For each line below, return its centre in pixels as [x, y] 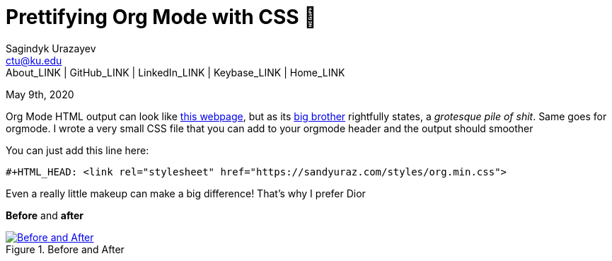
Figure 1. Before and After [65, 249]
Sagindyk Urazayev [51, 48]
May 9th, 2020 [40, 94]
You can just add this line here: [77, 150]
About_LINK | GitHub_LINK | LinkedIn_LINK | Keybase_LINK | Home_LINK [175, 72]
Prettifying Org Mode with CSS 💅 [161, 17]
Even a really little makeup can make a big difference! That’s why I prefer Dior [186, 193]
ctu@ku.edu [34, 60]
